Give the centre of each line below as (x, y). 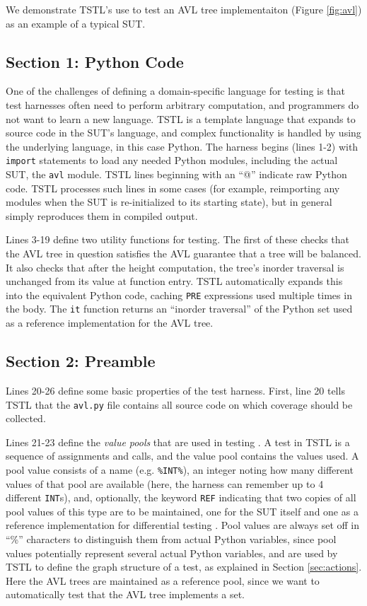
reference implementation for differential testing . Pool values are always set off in (182, 525)
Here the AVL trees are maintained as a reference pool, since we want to (163, 580)
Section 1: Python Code (95, 61)
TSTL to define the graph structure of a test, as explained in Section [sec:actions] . (184, 567)
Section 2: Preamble (81, 361)
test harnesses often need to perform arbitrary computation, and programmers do (182, 104)
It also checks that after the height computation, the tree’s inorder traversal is (175, 267)
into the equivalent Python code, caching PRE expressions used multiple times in (179, 295)
